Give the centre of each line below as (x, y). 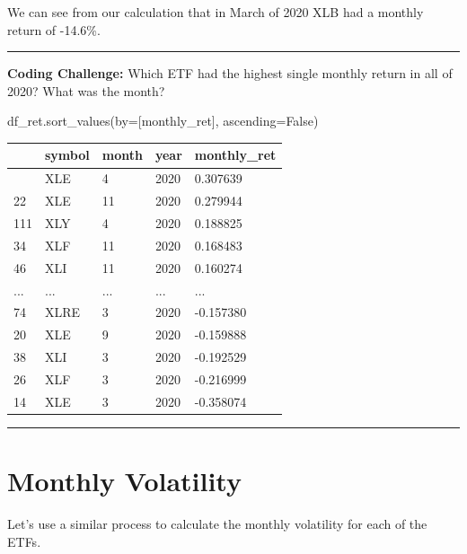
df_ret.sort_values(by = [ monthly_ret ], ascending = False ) (163, 121)
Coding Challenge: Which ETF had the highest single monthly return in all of (230, 73)
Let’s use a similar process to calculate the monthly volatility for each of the (217, 523)
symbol (67, 155)
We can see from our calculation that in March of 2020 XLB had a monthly (216, 12)
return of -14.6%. (54, 29)
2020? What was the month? (86, 90)
